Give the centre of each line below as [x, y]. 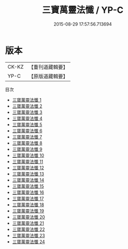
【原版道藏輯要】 [48, 76]
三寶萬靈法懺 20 [29, 217]
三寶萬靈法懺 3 [27, 112]
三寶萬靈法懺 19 [28, 211]
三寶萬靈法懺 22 [29, 229]
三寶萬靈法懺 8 [27, 143]
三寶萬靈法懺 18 [28, 205]
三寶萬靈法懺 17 [28, 198]
